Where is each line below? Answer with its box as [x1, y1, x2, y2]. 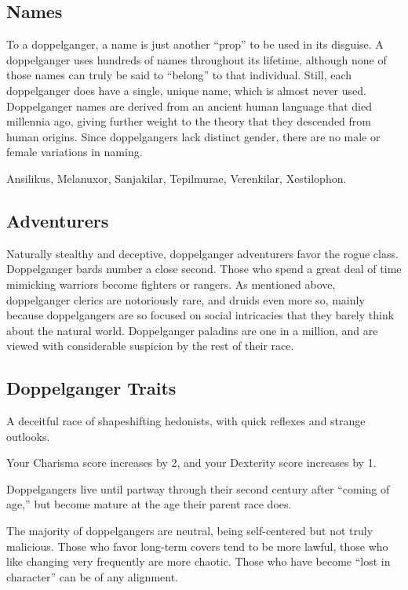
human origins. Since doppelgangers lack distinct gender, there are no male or [6, 128, 381, 144]
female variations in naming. [6, 144, 143, 160]
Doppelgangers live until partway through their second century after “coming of [6, 480, 390, 497]
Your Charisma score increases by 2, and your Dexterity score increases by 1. [6, 454, 377, 471]
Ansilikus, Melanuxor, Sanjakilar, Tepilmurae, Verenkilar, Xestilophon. [6, 169, 347, 186]
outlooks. [6, 428, 50, 444]
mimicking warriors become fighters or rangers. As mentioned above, [6, 275, 336, 292]
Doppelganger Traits [6, 376, 177, 400]
